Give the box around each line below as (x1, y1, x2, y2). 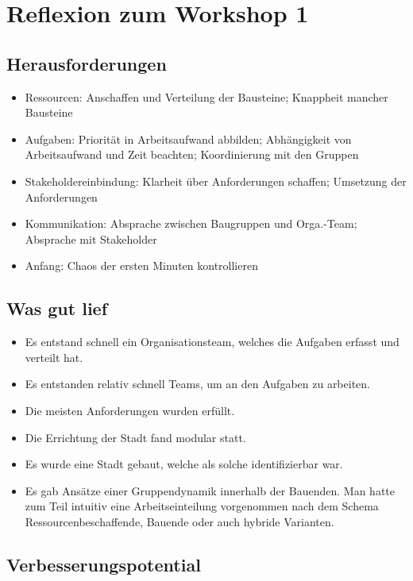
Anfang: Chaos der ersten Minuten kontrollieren (25, 257, 258, 274)
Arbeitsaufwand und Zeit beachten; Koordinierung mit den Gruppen (25, 146, 359, 163)
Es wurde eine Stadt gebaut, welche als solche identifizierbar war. (25, 456, 343, 472)
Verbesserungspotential (6, 552, 201, 576)
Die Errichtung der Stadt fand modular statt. (25, 429, 246, 445)
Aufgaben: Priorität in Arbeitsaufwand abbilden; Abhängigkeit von (25, 130, 352, 147)
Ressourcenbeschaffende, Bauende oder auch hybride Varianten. (25, 513, 334, 529)
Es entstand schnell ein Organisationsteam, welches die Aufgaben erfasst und (25, 333, 399, 350)
